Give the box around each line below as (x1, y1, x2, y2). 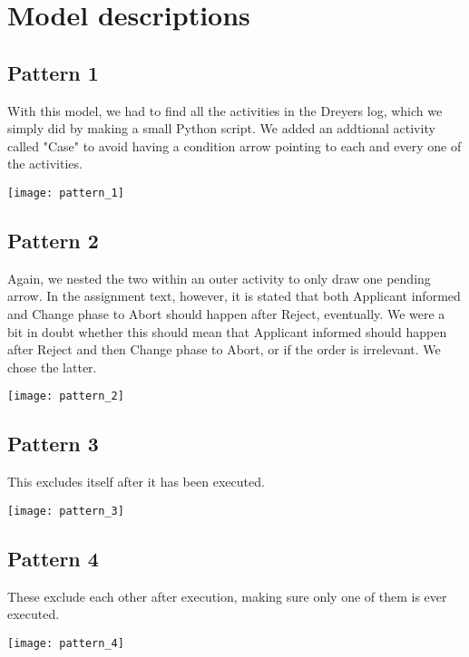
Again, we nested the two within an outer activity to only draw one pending (7, 268, 431, 287)
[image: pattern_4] (7, 636, 124, 650)
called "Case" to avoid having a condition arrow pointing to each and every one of (7, 136, 462, 155)
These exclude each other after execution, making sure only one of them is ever (7, 586, 447, 605)
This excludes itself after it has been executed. (7, 472, 265, 491)
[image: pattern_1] (7, 186, 124, 199)
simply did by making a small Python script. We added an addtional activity (7, 119, 435, 138)
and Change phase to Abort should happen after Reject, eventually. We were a (7, 304, 445, 323)
